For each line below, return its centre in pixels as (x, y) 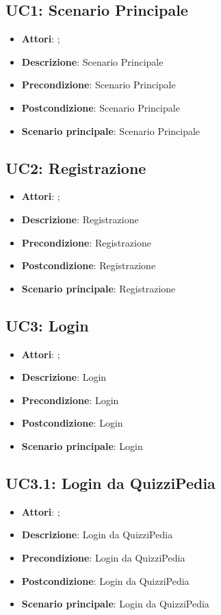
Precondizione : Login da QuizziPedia (103, 557)
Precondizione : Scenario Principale (99, 85)
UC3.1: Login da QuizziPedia (110, 482)
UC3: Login (47, 325)
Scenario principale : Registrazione (99, 288)
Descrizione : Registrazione (80, 219)
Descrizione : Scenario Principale (92, 61)
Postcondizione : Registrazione (89, 265)
